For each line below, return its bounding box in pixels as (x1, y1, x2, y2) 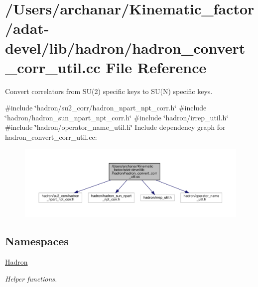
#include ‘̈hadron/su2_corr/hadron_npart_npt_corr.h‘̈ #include (5, 102, 207, 113)
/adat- (5, 18, 49, 38)
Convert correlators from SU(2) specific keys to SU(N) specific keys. (5, 86, 213, 96)
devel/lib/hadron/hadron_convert (5, 37, 246, 58)
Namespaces (5, 233, 69, 249)
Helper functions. (5, 273, 57, 284)
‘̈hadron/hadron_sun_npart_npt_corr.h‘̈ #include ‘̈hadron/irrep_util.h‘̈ (5, 112, 229, 122)
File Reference (106, 57, 207, 77)
